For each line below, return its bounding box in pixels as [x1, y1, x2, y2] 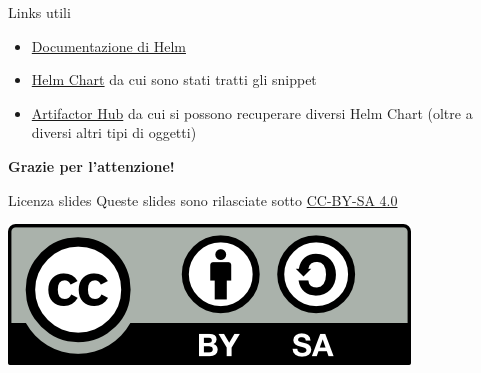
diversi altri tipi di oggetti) [31, 122, 197, 143]
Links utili [8, 2, 71, 22]
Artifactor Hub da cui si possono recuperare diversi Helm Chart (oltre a [31, 102, 473, 123]
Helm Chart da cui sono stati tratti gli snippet [31, 69, 317, 90]
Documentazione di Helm [31, 35, 186, 56]
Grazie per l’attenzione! [8, 155, 175, 176]
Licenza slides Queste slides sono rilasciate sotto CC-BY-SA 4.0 [8, 189, 398, 210]
